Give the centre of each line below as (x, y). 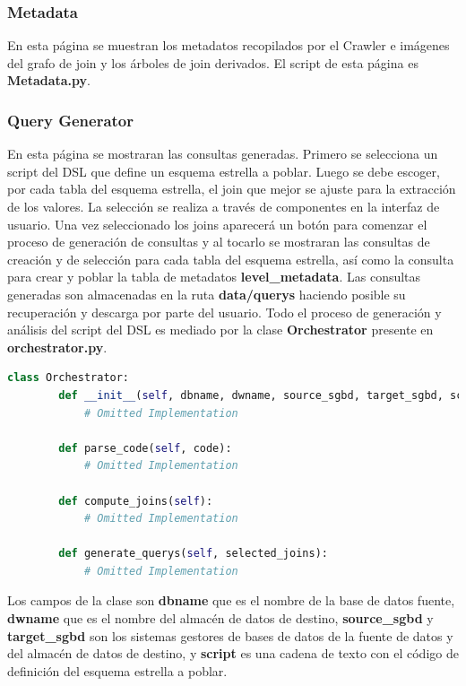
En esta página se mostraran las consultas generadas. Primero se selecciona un (223, 154)
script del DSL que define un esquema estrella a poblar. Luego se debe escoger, (224, 171)
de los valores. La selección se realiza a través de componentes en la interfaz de (224, 206)
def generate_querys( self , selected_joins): (193, 554)
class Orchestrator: (69, 378)
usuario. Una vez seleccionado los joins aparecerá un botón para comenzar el (217, 224)
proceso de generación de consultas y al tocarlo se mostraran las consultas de (219, 242)
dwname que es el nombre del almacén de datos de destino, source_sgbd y (220, 618)
